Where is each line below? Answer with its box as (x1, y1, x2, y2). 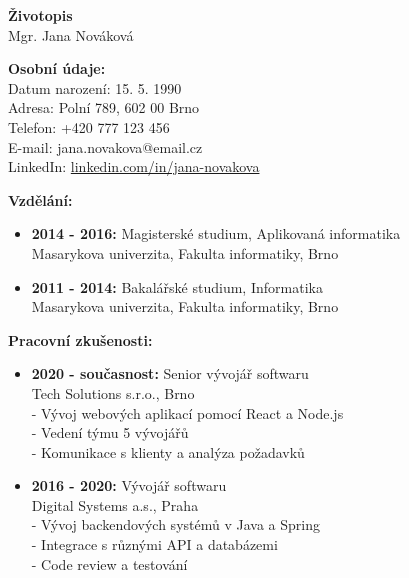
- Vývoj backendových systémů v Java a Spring (31, 514, 320, 535)
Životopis (8, 5, 73, 25)
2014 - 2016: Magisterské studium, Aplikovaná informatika (31, 223, 401, 244)
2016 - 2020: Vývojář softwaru (31, 475, 227, 496)
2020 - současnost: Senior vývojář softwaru (31, 363, 309, 384)
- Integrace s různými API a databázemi (31, 534, 278, 555)
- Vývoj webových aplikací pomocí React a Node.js (31, 402, 344, 423)
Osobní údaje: (8, 58, 106, 79)
